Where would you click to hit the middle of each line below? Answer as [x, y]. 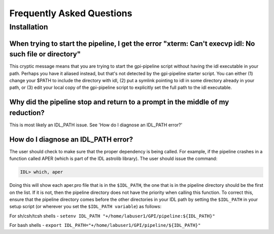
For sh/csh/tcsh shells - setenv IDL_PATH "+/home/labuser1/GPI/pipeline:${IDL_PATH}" [112, 216]
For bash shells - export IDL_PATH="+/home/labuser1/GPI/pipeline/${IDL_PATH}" [105, 225]
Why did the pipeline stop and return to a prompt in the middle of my [119, 102]
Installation [29, 27]
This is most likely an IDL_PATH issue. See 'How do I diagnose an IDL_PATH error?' [96, 125]
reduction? [27, 112]
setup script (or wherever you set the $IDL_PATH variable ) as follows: [85, 207]
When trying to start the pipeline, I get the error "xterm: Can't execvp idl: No [132, 43]
